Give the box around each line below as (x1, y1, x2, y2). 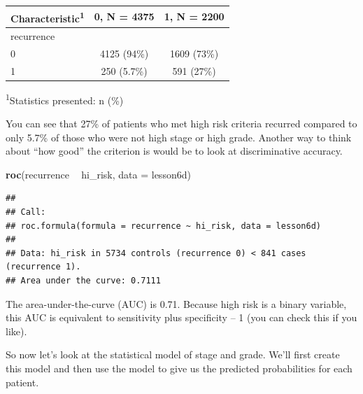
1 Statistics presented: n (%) (6, 90, 124, 107)
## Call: (6, 207, 46, 217)
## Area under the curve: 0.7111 (6, 275, 161, 286)
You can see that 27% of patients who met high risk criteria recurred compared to (6, 116, 357, 131)
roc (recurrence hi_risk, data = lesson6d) (6, 167, 191, 181)
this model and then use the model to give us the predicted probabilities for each (6, 360, 353, 375)
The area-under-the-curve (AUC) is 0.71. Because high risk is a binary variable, (6, 296, 347, 311)
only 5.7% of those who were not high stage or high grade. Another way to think (6, 129, 352, 144)
